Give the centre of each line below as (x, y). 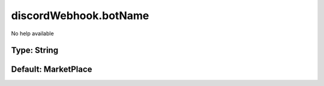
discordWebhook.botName (80, 16)
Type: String (35, 50)
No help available (32, 33)
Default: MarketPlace (52, 70)
